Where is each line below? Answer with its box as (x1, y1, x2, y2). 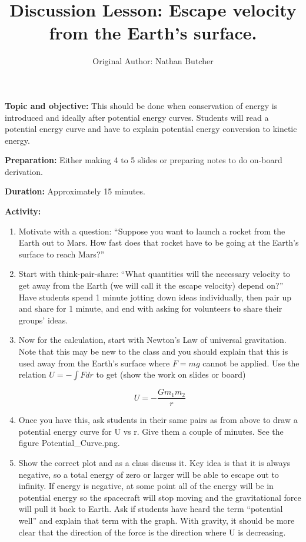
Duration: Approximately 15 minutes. (5, 185, 145, 197)
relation (18, 368, 46, 381)
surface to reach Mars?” (18, 247, 105, 260)
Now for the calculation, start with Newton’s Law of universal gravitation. (18, 333, 287, 346)
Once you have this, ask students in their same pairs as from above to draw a (18, 414, 298, 426)
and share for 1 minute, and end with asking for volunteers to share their (18, 302, 282, 315)
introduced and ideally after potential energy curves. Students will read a (5, 111, 269, 123)
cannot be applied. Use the (202, 356, 300, 369)
